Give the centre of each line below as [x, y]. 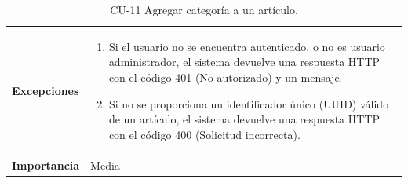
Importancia [46, 165]
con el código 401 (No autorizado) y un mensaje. [226, 77]
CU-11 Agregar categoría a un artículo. [204, 9]
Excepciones [46, 90]
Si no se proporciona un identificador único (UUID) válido [249, 103]
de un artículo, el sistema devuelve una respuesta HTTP [244, 119]
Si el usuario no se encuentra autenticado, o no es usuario [247, 46]
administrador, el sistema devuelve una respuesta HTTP [244, 62]
